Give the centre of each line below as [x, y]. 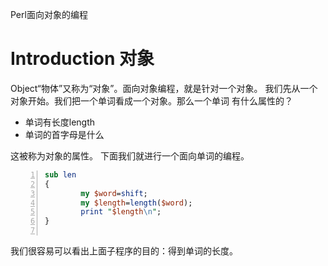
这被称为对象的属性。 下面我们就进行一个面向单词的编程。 [130, 155]
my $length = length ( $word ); [136, 203]
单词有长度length [60, 122]
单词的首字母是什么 [64, 134]
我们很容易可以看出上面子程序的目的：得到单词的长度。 [124, 251]
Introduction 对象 [82, 59]
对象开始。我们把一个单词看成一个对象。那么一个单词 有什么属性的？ [151, 100]
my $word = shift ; [114, 193]
